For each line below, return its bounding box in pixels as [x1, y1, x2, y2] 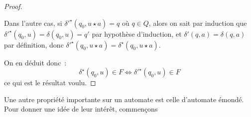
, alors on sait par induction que [148, 17, 247, 28]
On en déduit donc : [4, 57, 67, 67]
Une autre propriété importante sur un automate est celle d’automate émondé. [4, 94, 244, 104]
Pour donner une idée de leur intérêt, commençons [4, 104, 158, 114]
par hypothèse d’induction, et [92, 28, 182, 39]
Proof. [4, 1, 22, 11]
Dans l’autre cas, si [4, 17, 62, 28]
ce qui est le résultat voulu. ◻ [4, 77, 96, 88]
